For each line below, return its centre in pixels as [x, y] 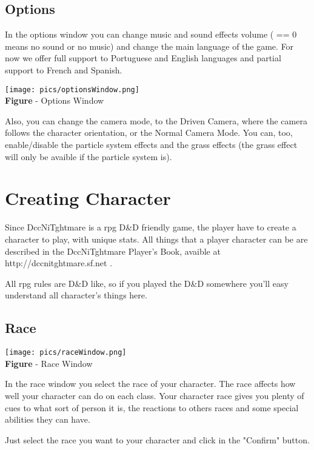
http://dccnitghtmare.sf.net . [59, 263]
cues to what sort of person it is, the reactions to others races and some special [152, 407]
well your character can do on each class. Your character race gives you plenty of [155, 395]
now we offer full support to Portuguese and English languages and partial [143, 58]
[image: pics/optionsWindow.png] [72, 89]
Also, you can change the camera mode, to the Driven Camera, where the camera [156, 120]
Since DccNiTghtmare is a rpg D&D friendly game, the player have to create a [151, 227]
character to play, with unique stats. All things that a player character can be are [156, 239]
